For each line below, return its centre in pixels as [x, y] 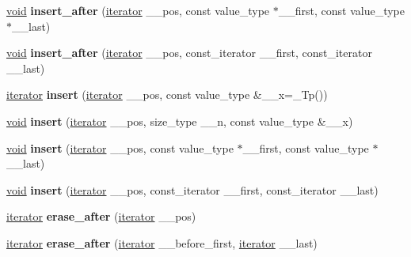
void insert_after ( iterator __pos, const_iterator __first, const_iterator [189, 53]
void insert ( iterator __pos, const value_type [120, 147]
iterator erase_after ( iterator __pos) [101, 216]
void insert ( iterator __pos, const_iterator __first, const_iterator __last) [192, 189]
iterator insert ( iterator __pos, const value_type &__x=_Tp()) [167, 94]
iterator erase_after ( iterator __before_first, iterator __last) [162, 242]
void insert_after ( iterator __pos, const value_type [138, 10]
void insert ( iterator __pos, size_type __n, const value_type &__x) [180, 121]
